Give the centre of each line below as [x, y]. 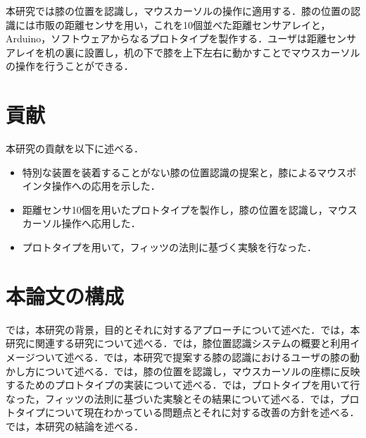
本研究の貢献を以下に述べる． [75, 148]
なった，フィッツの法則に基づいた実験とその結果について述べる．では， [173, 398]
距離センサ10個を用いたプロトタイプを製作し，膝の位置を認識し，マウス [190, 209]
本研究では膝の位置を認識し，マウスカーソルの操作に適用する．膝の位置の [178, 11]
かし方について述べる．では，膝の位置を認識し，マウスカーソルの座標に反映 [183, 371]
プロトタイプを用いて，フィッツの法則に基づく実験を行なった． [170, 247]
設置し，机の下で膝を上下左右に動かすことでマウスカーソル [222, 52]
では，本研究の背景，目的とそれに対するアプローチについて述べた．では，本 [183, 329]
